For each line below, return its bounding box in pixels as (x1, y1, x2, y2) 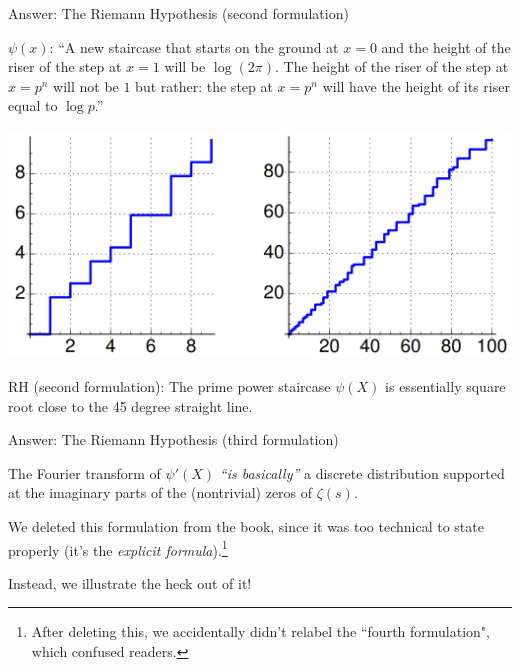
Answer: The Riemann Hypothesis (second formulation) (8, 3, 349, 23)
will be (164, 56, 206, 77)
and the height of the (381, 36, 511, 57)
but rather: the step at (135, 75, 273, 96)
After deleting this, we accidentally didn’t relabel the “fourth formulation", (31, 621, 490, 642)
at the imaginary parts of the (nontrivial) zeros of (8, 482, 313, 503)
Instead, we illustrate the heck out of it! (8, 572, 252, 593)
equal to (8, 95, 58, 116)
